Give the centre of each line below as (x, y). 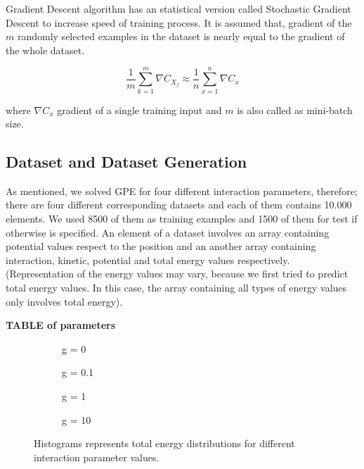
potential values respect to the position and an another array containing (161, 246)
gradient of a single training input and (139, 110)
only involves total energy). (64, 301)
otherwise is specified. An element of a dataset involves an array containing (168, 232)
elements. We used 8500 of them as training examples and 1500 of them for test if (182, 219)
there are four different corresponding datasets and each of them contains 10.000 (179, 205)
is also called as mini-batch (295, 110)
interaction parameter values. (97, 457)
